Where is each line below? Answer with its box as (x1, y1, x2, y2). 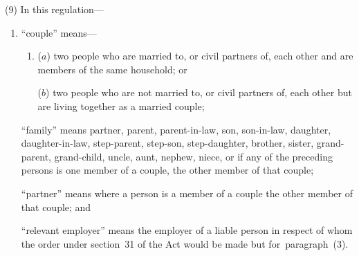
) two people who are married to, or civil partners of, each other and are (46, 48, 353, 63)
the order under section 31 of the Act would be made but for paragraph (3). (21, 236, 349, 250)
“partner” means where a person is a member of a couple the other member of (21, 185, 353, 200)
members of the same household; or (37, 62, 187, 76)
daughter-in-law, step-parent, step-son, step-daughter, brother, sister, (21, 136, 314, 150)
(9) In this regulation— (5, 2, 104, 16)
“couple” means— (21, 25, 97, 39)
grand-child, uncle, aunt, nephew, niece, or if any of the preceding (54, 149, 333, 163)
